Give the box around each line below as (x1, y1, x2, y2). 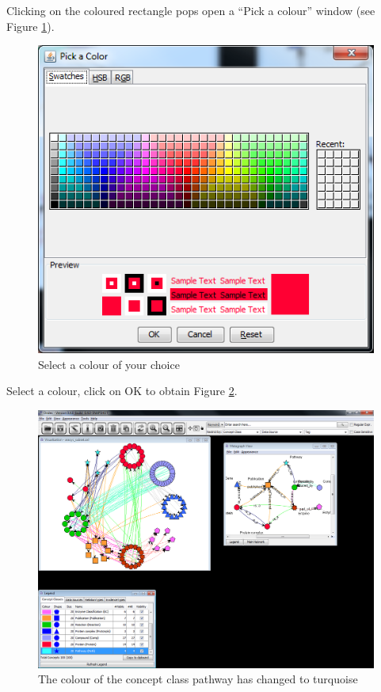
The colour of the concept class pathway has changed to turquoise (38, 671, 358, 687)
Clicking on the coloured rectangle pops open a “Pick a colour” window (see (6, 2, 375, 18)
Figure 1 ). (6, 17, 55, 34)
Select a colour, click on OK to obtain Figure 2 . (6, 382, 238, 399)
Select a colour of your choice (38, 356, 180, 372)
